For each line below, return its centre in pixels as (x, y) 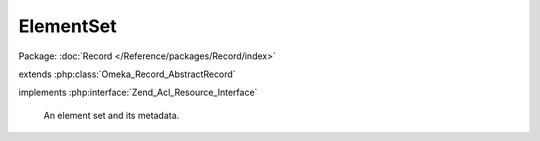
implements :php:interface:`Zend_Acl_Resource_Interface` (138, 92)
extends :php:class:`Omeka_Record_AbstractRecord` (127, 74)
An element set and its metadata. (111, 115)
